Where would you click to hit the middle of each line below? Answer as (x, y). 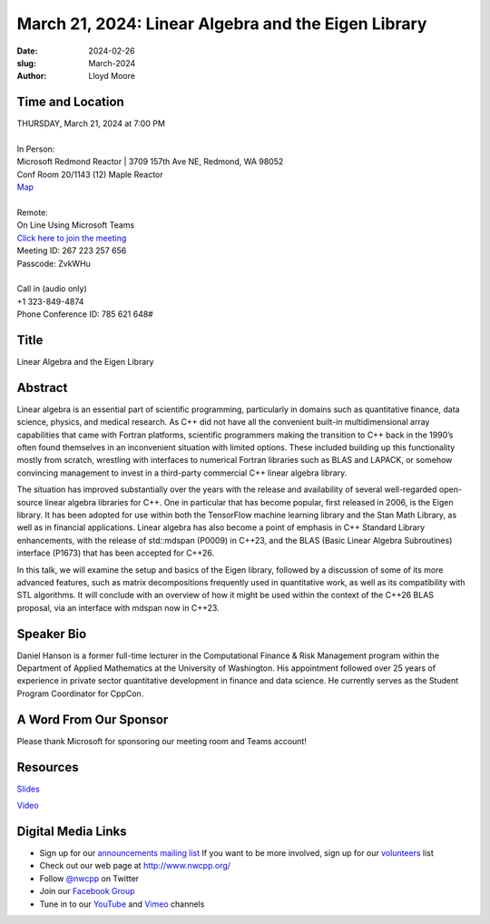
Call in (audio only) (52, 289)
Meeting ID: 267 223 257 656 (72, 251)
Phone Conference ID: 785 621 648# (85, 314)
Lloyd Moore (112, 76)
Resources (48, 767)
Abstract (42, 387)
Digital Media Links (72, 831)
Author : (32, 76)
